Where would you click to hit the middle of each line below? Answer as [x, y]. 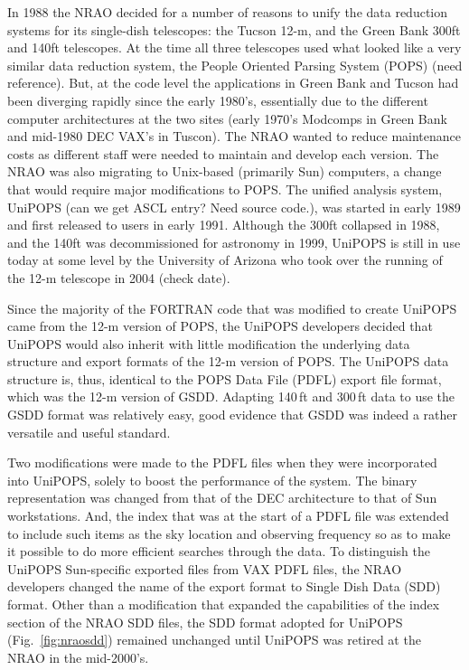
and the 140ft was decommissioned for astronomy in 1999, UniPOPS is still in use [234, 242]
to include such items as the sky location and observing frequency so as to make [229, 533]
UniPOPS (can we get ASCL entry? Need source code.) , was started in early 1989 [234, 207]
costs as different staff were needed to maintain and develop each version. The [223, 153]
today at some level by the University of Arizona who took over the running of [225, 260]
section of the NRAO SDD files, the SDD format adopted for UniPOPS [205, 622]
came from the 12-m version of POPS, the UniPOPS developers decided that [220, 326]
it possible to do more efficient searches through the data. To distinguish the [219, 551]
